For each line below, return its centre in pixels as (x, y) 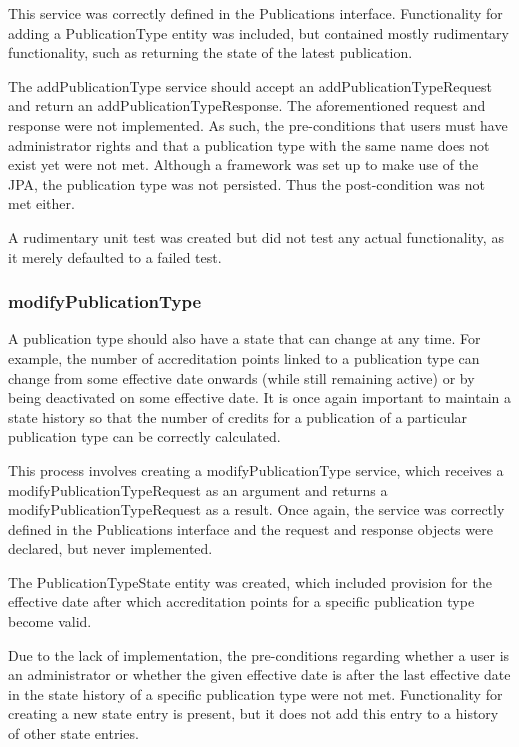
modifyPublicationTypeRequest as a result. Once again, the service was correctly (256, 509)
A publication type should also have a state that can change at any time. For (244, 338)
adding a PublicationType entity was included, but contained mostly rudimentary (258, 32)
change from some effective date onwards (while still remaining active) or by (241, 377)
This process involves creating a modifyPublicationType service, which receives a (256, 469)
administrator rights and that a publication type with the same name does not (249, 144)
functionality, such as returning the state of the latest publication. (210, 52)
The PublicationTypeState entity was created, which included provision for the (250, 581)
